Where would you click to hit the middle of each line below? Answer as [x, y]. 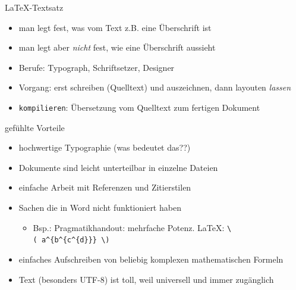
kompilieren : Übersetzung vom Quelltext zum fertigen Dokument [139, 107]
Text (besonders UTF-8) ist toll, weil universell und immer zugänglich [146, 279]
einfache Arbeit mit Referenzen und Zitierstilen [105, 187]
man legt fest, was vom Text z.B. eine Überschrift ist [115, 27]
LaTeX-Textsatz [34, 7]
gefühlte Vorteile [35, 127]
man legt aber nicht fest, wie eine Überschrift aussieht [117, 47]
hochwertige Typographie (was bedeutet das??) [105, 147]
